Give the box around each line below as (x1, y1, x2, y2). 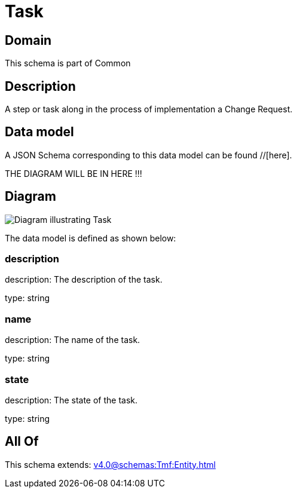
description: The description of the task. (5, 274, 163, 285)
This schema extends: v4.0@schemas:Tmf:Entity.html (5, 459, 216, 470)
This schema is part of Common (5, 58, 131, 69)
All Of (5, 434, 39, 449)
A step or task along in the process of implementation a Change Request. (5, 104, 293, 115)
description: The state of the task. (5, 394, 138, 405)
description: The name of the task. (5, 335, 140, 345)
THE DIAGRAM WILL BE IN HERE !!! (5, 168, 142, 179)
